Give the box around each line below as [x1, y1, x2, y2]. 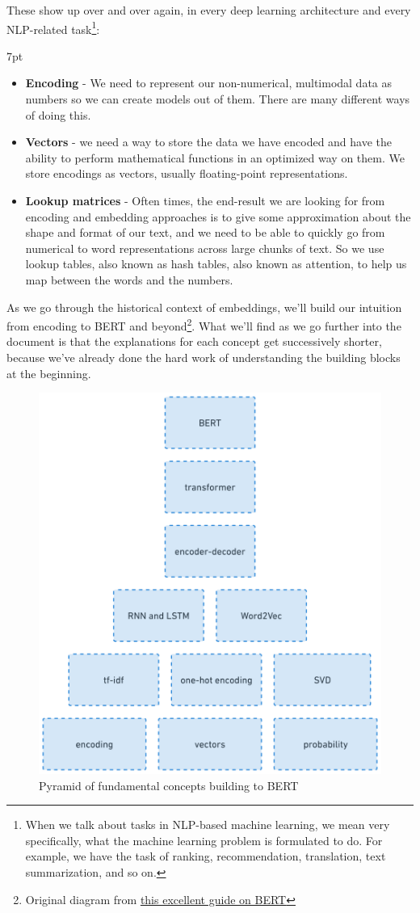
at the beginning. [6, 364, 91, 381]
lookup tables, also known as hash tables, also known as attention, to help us [25, 255, 407, 272]
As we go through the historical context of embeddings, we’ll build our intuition [6, 298, 402, 315]
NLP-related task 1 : [6, 18, 100, 37]
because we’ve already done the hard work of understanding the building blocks [6, 349, 401, 365]
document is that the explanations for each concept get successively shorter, [6, 333, 382, 350]
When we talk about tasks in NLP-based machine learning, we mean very [25, 816, 390, 833]
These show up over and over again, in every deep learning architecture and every [6, 2, 411, 18]
